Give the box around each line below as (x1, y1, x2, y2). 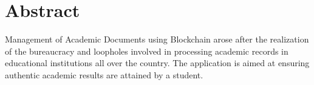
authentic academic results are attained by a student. (5, 68, 203, 81)
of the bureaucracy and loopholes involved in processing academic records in (5, 44, 288, 57)
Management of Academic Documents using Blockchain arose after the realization (5, 33, 309, 46)
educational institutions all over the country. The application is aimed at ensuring (5, 56, 310, 69)
